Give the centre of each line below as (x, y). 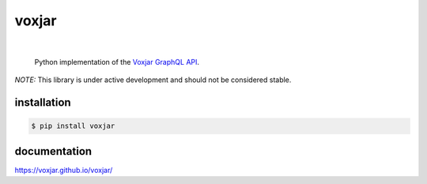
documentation (53, 151)
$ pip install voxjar (73, 126)
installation (43, 103)
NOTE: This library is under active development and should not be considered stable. (153, 80)
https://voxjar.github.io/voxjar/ (64, 170)
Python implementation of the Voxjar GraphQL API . (117, 62)
